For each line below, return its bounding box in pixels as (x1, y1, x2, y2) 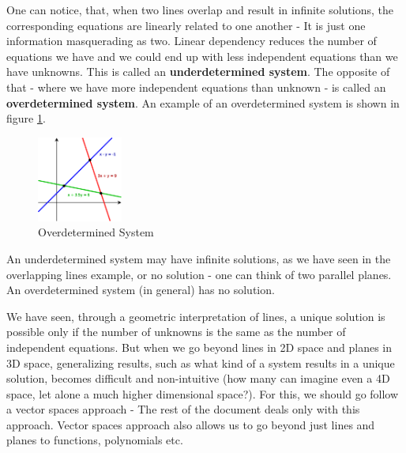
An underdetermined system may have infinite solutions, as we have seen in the (6, 250, 391, 266)
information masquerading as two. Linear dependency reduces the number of (6, 32, 377, 49)
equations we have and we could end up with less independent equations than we (6, 47, 398, 64)
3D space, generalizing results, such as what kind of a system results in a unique (6, 354, 395, 371)
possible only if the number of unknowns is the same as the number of (6, 323, 346, 340)
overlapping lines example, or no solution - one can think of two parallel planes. (6, 266, 392, 282)
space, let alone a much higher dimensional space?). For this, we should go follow (6, 385, 399, 402)
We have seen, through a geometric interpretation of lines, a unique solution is (6, 308, 385, 324)
